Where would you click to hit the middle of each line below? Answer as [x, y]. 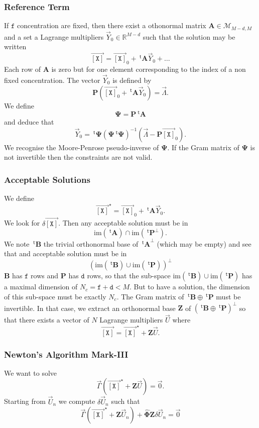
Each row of [22, 69]
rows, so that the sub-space [129, 276]
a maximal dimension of [41, 287]
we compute [77, 401]
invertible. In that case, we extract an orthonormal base [90, 308]
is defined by [132, 80]
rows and [45, 276]
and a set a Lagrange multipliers [54, 36]
